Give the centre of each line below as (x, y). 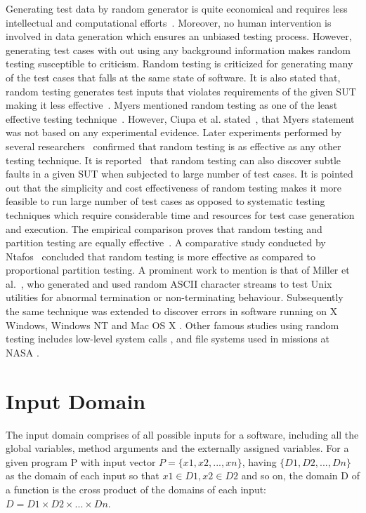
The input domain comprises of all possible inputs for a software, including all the (182, 434)
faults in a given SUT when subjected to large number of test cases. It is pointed (179, 174)
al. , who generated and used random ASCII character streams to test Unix (169, 283)
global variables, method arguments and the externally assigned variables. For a (177, 448)
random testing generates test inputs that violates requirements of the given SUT (181, 91)
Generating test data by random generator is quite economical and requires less (177, 8)
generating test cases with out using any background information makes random (178, 49)
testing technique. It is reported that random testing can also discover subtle (173, 160)
